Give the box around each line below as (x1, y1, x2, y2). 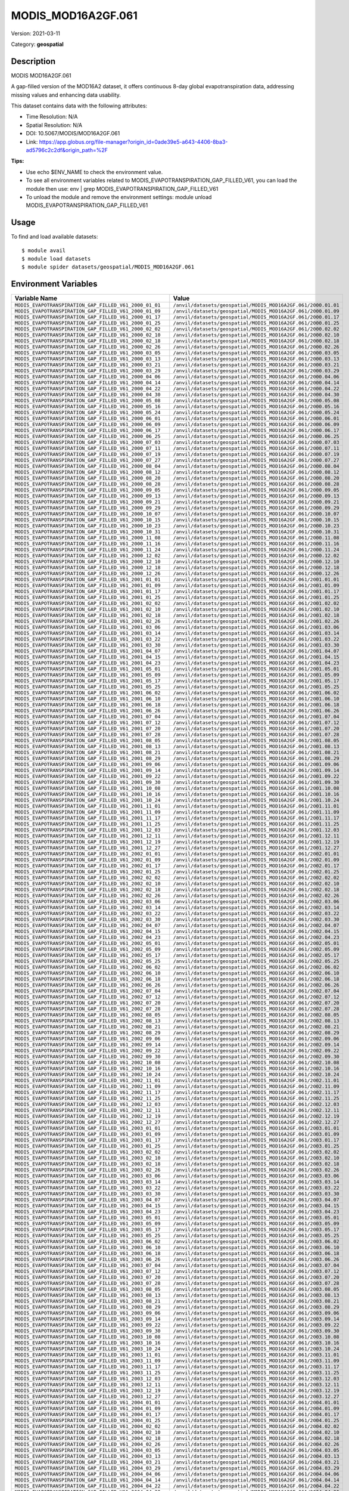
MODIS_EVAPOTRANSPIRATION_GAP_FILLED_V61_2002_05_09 (14, 946, 161, 952)
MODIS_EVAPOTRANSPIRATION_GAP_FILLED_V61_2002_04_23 (14, 934, 161, 941)
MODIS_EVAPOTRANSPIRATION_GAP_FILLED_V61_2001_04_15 (14, 654, 161, 660)
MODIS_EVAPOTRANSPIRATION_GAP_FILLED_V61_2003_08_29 (14, 1304, 161, 1310)
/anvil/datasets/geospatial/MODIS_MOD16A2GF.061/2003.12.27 (173, 1393, 339, 1400)
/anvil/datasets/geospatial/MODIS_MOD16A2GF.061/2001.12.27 (173, 845, 339, 851)
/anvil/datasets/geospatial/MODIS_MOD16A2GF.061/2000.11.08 (173, 534, 339, 541)
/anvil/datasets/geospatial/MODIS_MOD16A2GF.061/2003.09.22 (173, 1322, 339, 1328)
